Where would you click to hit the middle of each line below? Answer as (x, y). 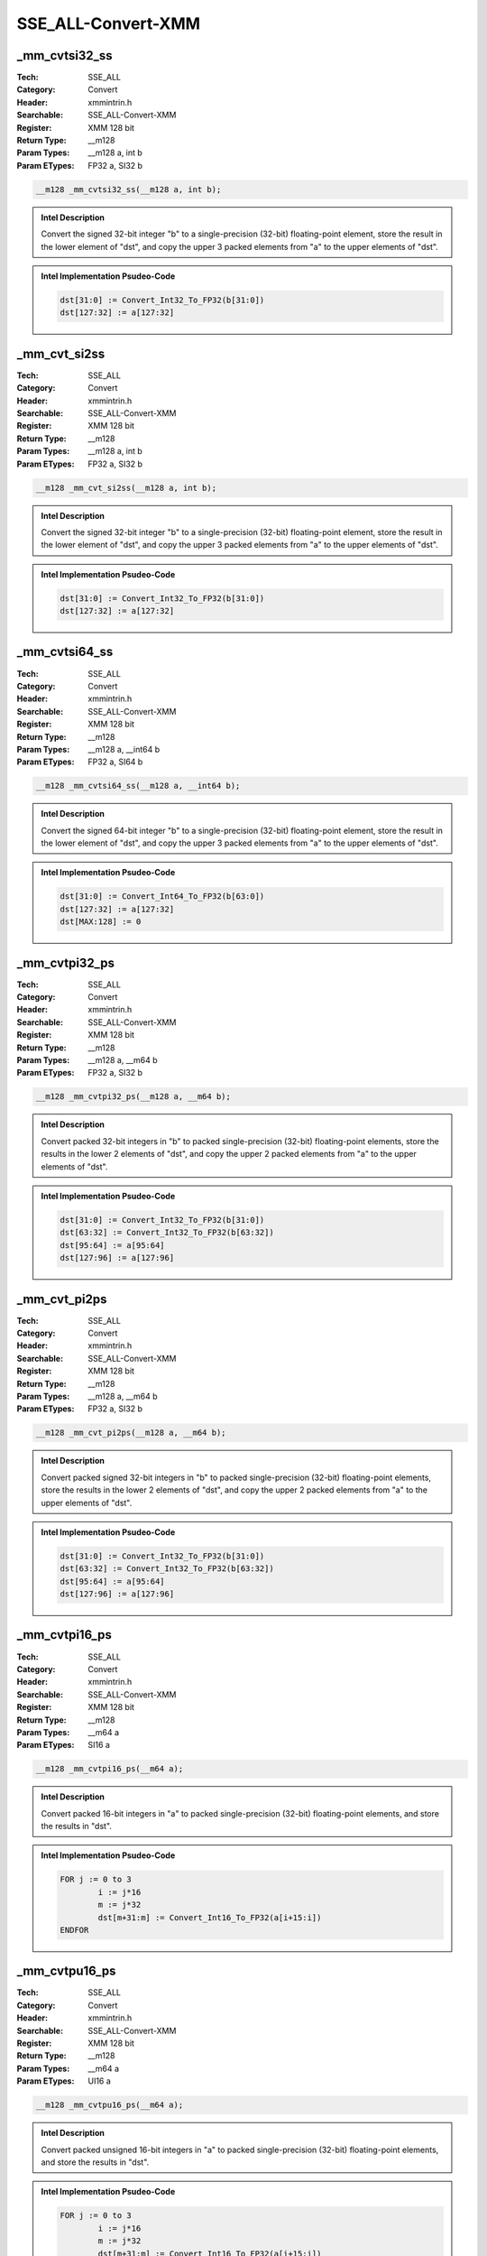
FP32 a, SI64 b (115, 762)
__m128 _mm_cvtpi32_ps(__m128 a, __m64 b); (133, 1097)
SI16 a (99, 1745)
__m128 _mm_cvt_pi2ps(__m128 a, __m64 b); (131, 1433)
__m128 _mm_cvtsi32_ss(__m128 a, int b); (129, 189)
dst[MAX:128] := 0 (101, 922)
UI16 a (100, 2081)
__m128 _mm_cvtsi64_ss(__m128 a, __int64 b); (138, 786)
